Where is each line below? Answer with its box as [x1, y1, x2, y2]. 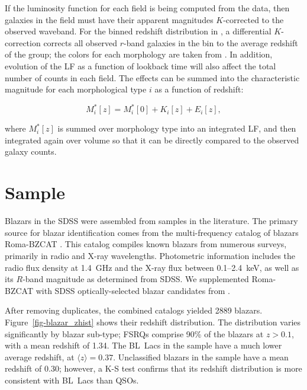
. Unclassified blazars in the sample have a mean [113, 350, 289, 363]
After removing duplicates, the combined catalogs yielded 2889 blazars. [5, 304, 263, 317]
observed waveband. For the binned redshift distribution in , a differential [5, 25, 272, 37]
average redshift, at [5, 350, 75, 363]
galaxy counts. [5, 145, 57, 158]
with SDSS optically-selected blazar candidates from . [35, 284, 230, 296]
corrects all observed [43, 36, 118, 49]
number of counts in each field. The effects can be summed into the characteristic [5, 71, 300, 84]
